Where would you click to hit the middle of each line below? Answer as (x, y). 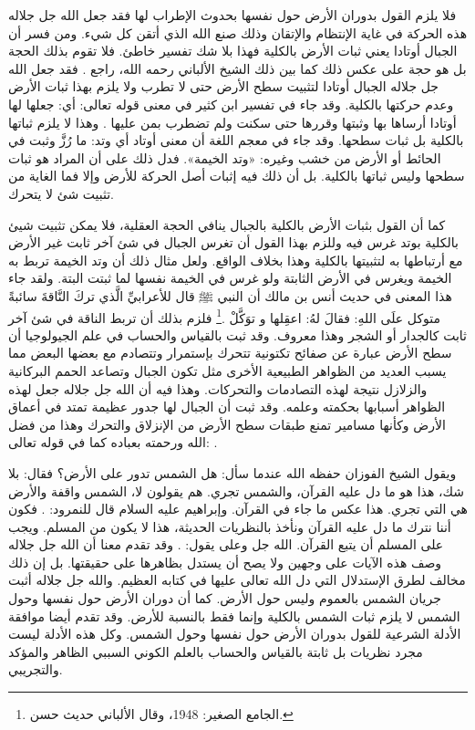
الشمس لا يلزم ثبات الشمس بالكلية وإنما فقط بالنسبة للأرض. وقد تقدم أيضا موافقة (234, 615)
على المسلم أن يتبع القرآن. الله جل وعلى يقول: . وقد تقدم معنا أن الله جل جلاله (226, 544)
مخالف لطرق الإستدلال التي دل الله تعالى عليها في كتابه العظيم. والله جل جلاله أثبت (237, 580)
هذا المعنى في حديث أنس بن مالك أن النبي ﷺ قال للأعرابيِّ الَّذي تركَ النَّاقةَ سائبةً (230, 295)
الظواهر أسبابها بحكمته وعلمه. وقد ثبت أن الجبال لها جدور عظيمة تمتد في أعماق (227, 407)
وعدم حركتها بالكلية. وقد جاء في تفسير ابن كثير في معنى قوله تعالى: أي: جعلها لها (231, 104)
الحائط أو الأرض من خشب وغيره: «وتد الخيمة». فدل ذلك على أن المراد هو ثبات (225, 157)
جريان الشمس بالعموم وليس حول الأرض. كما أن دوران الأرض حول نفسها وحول (225, 598)
